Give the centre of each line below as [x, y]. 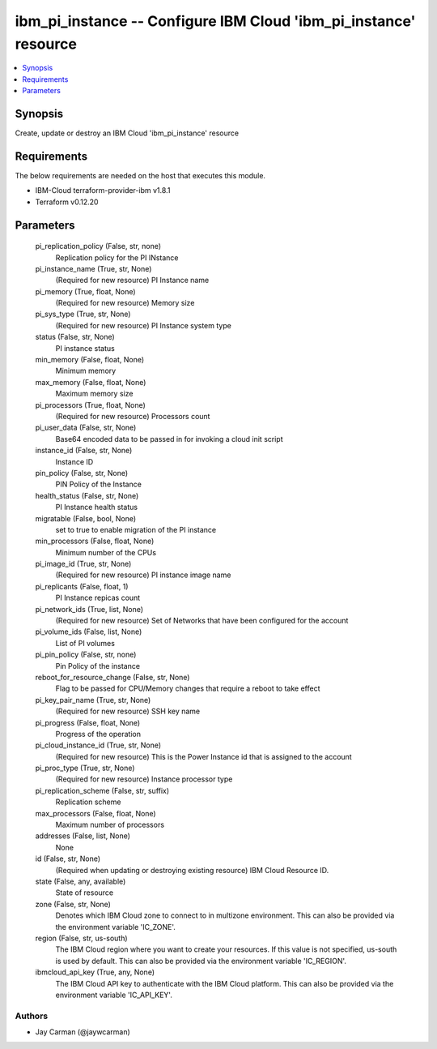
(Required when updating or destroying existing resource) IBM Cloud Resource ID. [192, 870]
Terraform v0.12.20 [67, 202]
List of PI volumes [85, 643]
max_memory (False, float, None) [91, 382]
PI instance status [85, 348]
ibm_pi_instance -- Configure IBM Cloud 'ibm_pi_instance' [215, 21]
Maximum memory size [94, 394]
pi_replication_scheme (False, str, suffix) [102, 790]
